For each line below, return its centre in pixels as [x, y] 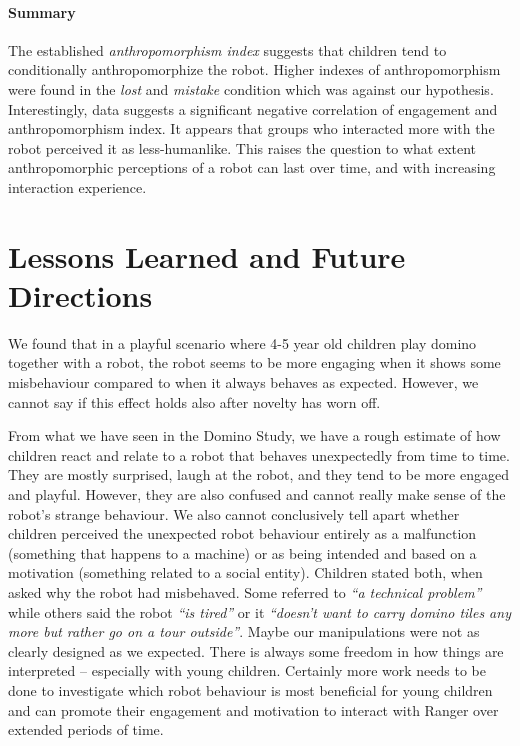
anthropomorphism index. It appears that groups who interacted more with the [251, 128]
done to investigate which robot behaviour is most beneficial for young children [250, 689]
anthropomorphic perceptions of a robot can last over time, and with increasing [252, 167]
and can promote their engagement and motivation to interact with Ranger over [253, 709]
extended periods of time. [86, 729]
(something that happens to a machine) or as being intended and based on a [242, 552]
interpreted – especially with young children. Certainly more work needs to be [247, 670]
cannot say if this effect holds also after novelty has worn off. [194, 401]
